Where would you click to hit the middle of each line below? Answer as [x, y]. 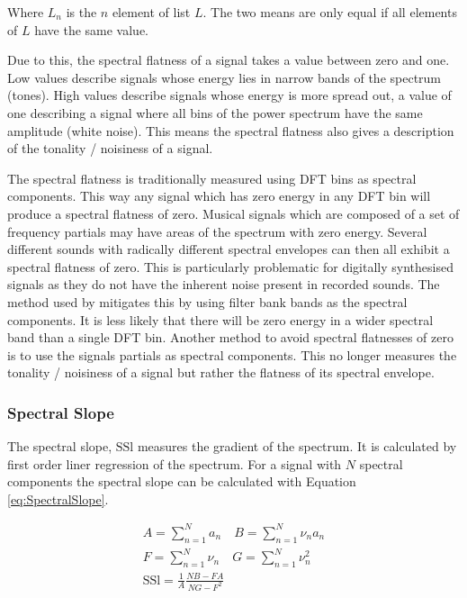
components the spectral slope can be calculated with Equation [182, 481]
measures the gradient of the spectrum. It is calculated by [297, 446]
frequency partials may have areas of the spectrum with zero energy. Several [217, 231]
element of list [151, 12]
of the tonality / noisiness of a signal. [110, 148]
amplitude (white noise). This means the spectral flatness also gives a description [231, 130]
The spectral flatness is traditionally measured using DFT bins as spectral [212, 178]
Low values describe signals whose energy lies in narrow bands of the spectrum [225, 77]
